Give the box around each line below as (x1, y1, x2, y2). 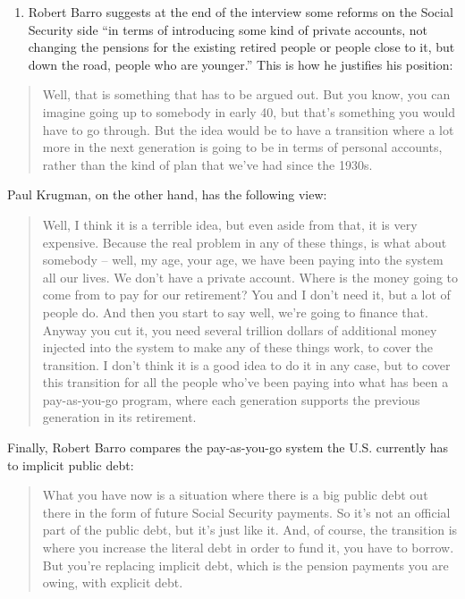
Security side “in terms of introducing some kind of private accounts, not (28, 20, 427, 38)
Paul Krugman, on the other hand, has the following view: (7, 185, 327, 204)
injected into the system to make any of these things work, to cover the (42, 338, 434, 357)
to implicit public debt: (7, 455, 134, 474)
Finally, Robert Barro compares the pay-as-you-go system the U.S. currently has (7, 438, 449, 457)
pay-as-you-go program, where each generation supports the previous (42, 390, 420, 409)
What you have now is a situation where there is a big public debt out (42, 485, 428, 504)
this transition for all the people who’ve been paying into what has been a (42, 373, 449, 392)
